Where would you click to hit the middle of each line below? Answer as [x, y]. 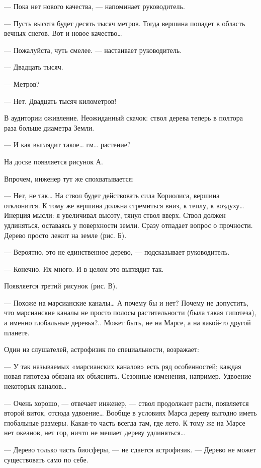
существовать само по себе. [46, 459]
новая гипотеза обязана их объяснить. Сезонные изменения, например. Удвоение [128, 376]
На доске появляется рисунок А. [54, 161]
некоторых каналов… [35, 386]
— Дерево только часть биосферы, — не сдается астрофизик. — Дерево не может [130, 449]
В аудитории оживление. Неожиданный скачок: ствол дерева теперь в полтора [123, 118]
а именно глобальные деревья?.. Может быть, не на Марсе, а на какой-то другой [127, 323]
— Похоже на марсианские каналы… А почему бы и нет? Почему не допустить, [126, 302]
